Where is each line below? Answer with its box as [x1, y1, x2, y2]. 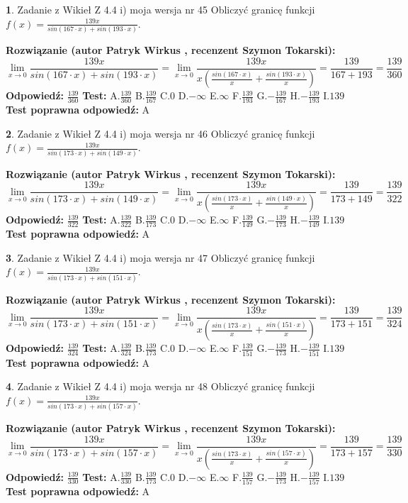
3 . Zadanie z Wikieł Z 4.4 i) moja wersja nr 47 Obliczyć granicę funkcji [6, 250, 315, 265]
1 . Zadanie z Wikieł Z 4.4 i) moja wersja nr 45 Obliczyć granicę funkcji [6, 2, 315, 16]
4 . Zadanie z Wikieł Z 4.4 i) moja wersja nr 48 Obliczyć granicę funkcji [6, 379, 315, 394]
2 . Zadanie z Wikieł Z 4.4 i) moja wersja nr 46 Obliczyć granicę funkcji [6, 126, 315, 140]
